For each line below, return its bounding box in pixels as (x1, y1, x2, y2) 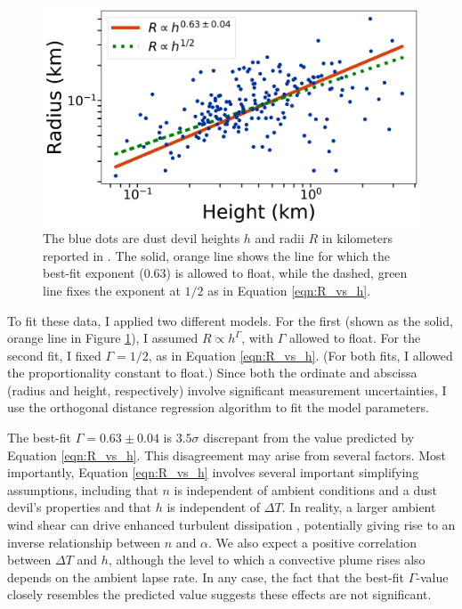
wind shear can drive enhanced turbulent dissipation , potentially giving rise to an (7, 516, 456, 534)
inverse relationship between (7, 532, 161, 551)
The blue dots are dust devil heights (43, 229, 240, 248)
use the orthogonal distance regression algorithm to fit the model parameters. (7, 398, 429, 417)
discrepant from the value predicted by (203, 428, 415, 447)
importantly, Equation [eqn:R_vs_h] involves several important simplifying (7, 463, 419, 482)
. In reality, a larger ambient (281, 498, 436, 516)
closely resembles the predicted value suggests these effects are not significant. (7, 585, 432, 604)
